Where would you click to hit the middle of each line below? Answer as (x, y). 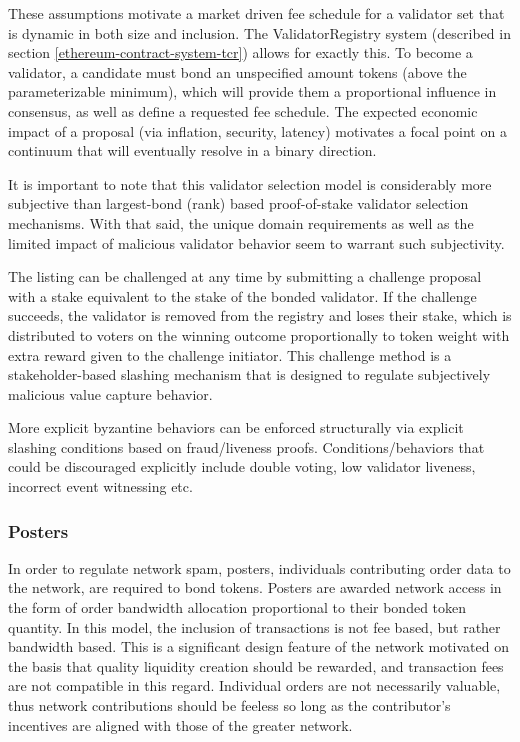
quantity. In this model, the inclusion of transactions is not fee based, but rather (254, 626)
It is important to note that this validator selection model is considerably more (250, 183)
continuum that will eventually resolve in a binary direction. (192, 150)
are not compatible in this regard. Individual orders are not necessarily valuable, (254, 685)
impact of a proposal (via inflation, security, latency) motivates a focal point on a (257, 130)
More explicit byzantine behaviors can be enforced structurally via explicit (236, 427)
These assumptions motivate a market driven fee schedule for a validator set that (256, 13)
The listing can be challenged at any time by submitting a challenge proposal (245, 276)
